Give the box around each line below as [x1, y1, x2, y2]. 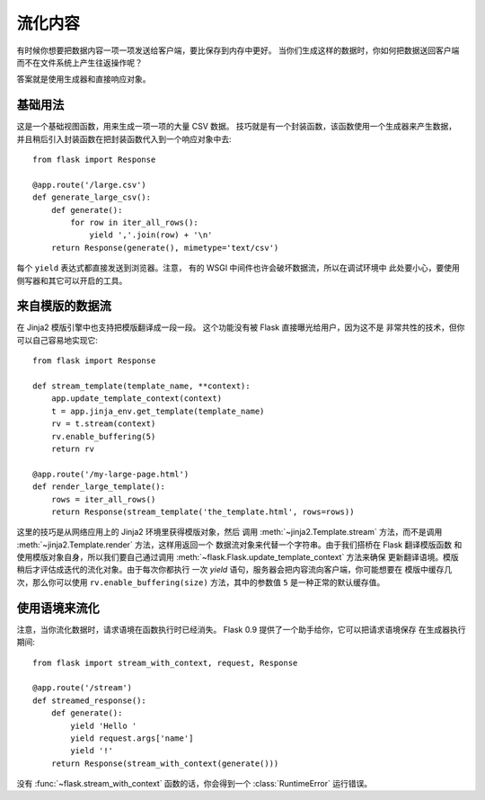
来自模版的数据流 [16, 298, 111, 314]
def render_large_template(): [32, 482, 166, 492]
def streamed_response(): [32, 695, 147, 706]
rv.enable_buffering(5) [50, 431, 156, 441]
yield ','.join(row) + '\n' [89, 230, 213, 240]
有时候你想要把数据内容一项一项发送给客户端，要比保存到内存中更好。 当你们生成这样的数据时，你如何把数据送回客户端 [16, 45, 460, 56]
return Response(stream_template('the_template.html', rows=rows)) [50, 506, 355, 517]
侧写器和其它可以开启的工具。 [16, 275, 128, 286]
